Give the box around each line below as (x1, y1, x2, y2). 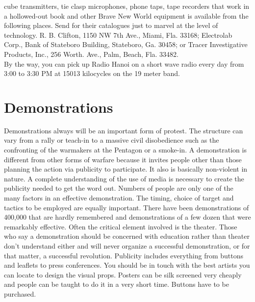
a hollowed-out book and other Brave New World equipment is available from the (4, 10, 249, 21)
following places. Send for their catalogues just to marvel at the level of (4, 20, 218, 30)
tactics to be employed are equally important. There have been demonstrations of (4, 202, 249, 212)
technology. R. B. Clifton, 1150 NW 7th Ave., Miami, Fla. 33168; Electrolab (4, 29, 232, 40)
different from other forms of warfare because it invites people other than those (4, 154, 242, 164)
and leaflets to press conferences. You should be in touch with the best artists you (4, 260, 250, 270)
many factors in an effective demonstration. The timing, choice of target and (4, 193, 234, 203)
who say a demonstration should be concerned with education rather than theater (4, 231, 250, 241)
